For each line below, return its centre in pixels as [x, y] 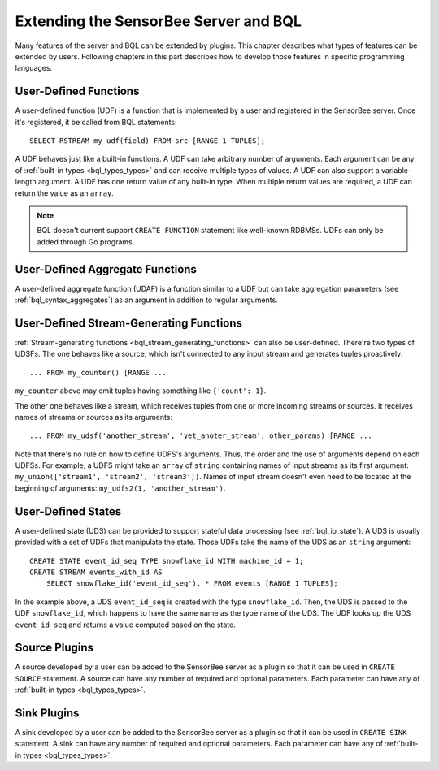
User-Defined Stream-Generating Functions [129, 323]
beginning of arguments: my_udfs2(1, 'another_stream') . [120, 488]
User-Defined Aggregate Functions [106, 269]
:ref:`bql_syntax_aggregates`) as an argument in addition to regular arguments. [146, 300]
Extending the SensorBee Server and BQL [159, 21]
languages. [34, 68]
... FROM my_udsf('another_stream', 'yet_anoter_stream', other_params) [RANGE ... [201, 436]
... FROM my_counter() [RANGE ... [98, 372]
